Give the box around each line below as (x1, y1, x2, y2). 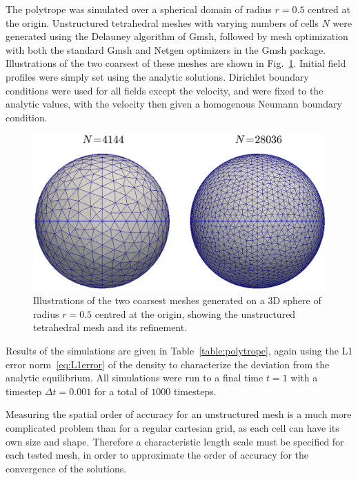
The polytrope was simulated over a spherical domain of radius (6, 2, 272, 16)
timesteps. (173, 383, 217, 398)
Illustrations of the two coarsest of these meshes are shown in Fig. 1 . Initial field (6, 56, 346, 70)
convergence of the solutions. (6, 461, 127, 475)
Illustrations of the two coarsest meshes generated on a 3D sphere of (33, 293, 321, 308)
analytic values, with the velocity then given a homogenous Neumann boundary (6, 97, 342, 111)
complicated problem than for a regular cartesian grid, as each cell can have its (6, 421, 339, 434)
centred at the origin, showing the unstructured (95, 306, 296, 321)
